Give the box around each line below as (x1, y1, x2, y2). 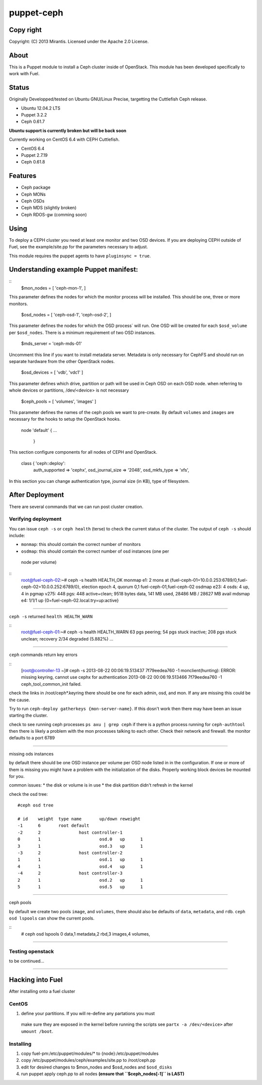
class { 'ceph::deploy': (21, 460, 65, 466)
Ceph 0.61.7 (21, 119, 45, 125)
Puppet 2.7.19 (21, 152, 48, 158)
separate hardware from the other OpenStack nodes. (9, 358, 115, 364)
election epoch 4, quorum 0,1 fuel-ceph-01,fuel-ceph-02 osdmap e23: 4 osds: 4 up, (82, 584, 250, 590)
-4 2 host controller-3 (17, 871, 123, 876)
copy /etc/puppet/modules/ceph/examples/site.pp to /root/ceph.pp (21, 1057, 156, 1063)
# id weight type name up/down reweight (17, 816, 141, 822)
